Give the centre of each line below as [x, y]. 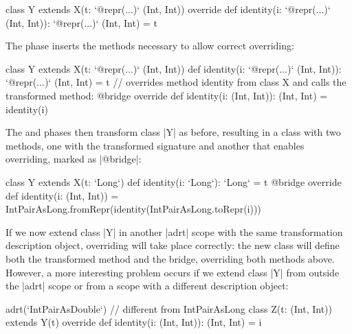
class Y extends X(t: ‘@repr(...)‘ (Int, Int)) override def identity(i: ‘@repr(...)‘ [168, 9]
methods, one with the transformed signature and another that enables [155, 145]
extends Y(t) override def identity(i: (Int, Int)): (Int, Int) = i [134, 322]
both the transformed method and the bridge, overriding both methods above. [170, 258]
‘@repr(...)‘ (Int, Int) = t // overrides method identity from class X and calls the [176, 82]
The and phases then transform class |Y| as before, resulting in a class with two [173, 132]
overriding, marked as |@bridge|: [74, 159]
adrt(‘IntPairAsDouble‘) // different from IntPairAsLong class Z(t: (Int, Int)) [169, 308]
